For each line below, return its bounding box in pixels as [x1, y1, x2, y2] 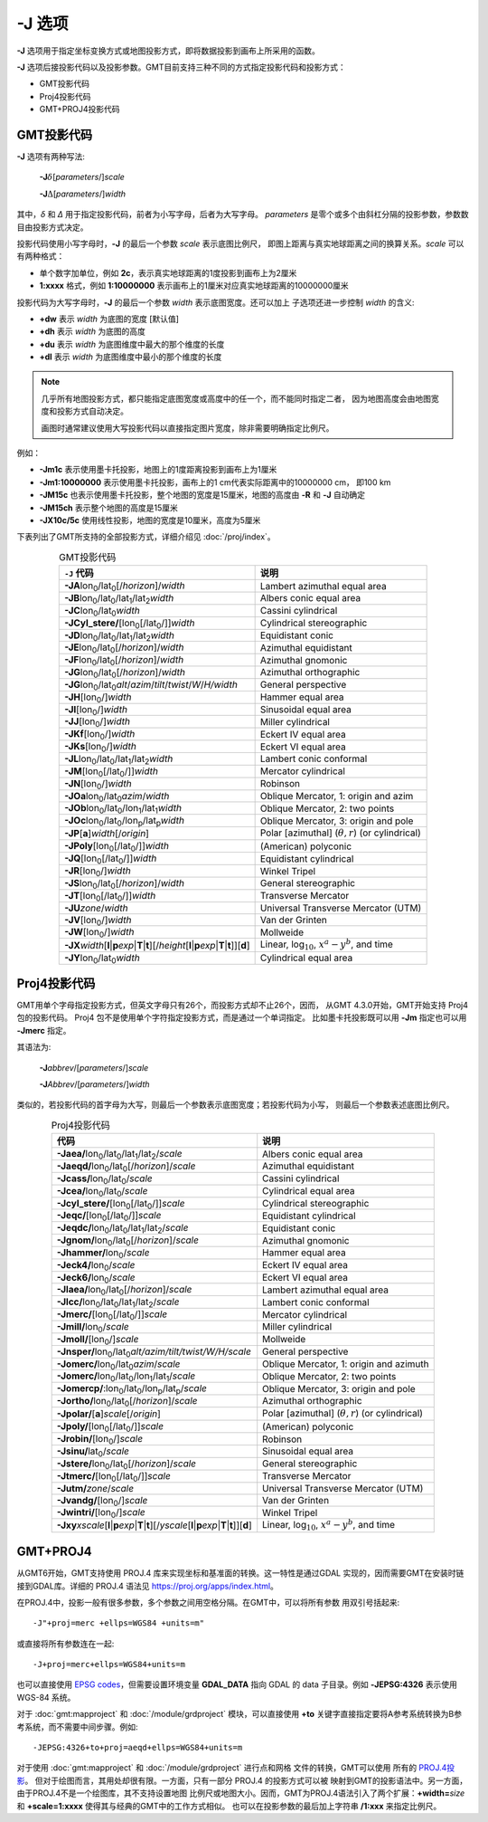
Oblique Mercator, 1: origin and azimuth [262, 1358, 429, 1370]
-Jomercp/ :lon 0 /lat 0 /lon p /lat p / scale [56, 1382, 208, 1397]
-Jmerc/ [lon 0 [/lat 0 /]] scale [56, 1308, 167, 1322]
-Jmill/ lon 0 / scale [56, 1321, 130, 1335]
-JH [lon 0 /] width [64, 691, 132, 705]
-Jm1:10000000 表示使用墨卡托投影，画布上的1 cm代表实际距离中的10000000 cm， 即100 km [39, 476, 391, 488]
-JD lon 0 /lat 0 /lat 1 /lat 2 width [64, 629, 175, 643]
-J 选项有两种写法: [16, 151, 86, 162]
